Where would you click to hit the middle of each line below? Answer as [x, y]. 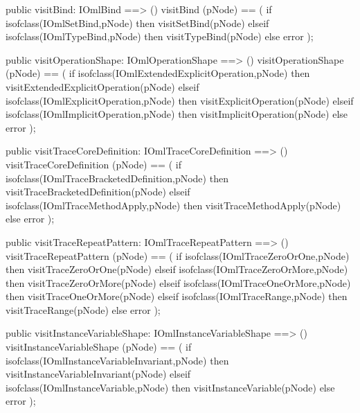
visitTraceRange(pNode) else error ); [83, 309]
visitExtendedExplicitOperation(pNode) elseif [102, 86]
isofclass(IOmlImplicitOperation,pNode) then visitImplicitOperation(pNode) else [177, 114]
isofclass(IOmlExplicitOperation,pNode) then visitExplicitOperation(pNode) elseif [180, 100]
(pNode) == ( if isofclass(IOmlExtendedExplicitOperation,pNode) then [158, 73]
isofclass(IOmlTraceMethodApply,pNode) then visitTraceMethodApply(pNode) [173, 205]
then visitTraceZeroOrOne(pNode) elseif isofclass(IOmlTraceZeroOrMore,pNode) [177, 269]
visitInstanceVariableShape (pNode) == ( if [99, 347]
